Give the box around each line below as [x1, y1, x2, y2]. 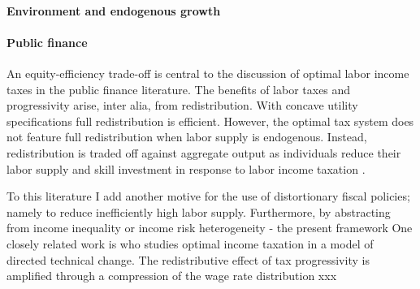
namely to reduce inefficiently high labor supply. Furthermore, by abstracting [6, 203, 391, 220]
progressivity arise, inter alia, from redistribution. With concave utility [6, 97, 358, 114]
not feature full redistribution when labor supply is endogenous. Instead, [6, 128, 367, 145]
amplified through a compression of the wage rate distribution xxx [6, 267, 337, 284]
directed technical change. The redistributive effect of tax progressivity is [6, 251, 370, 268]
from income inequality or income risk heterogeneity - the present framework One [6, 219, 413, 236]
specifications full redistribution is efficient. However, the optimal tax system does [6, 112, 414, 129]
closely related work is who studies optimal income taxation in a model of [6, 235, 374, 252]
